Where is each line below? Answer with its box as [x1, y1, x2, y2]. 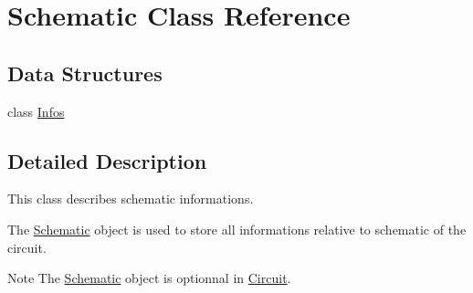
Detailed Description [7, 146, 207, 174]
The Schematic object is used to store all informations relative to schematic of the [7, 219, 467, 238]
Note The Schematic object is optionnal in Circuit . [7, 268, 291, 288]
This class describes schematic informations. [7, 189, 254, 208]
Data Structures [7, 58, 163, 87]
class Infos [7, 101, 65, 120]
